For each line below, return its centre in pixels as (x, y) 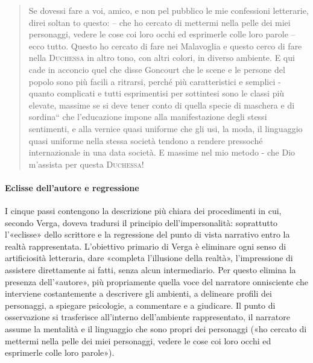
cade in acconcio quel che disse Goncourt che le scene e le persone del (157, 69)
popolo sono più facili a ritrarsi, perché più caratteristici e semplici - (155, 81)
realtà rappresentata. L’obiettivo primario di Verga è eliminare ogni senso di (146, 246)
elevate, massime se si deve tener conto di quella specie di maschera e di (162, 105)
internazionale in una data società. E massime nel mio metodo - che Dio (162, 152)
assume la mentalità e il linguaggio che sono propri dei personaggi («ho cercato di (156, 329)
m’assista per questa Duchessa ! (86, 164)
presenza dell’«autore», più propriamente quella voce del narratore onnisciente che (156, 281)
